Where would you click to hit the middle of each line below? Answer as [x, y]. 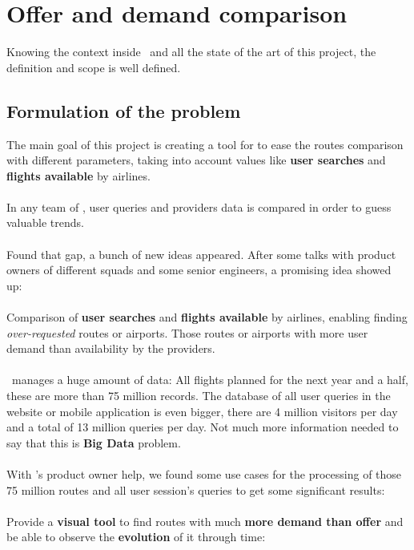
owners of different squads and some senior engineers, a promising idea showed [199, 270]
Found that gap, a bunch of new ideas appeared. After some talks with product [201, 254]
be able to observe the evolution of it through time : [136, 537]
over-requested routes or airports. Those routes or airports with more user [187, 332]
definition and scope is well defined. [94, 67]
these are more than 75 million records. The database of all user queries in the [199, 396]
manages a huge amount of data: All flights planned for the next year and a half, [210, 380]
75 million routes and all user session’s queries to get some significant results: [196, 489]
